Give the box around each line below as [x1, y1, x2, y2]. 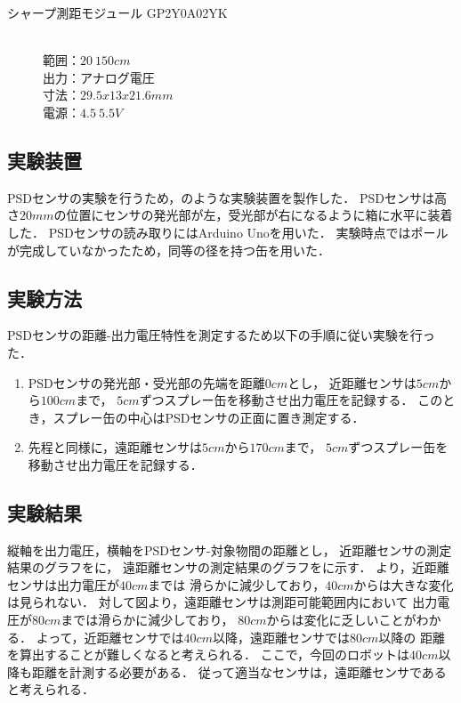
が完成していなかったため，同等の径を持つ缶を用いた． [7, 240, 330, 259]
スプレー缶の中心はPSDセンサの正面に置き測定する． [53, 408, 365, 426]
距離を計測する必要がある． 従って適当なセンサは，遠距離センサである [31, 662, 447, 681]
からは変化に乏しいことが [266, 610, 417, 629]
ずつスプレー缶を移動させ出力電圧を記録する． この [139, 391, 443, 409]
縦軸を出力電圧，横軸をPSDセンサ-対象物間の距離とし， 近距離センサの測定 [7, 540, 452, 559]
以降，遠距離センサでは [212, 627, 350, 646]
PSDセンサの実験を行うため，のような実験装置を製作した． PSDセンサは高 [7, 188, 447, 206]
